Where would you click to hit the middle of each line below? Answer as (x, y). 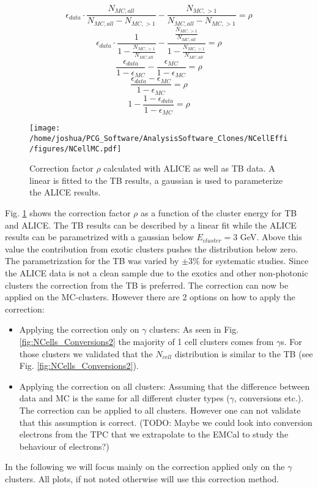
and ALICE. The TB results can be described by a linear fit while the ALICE (151, 225)
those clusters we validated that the (86, 353)
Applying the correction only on (79, 329)
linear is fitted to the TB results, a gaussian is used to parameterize (156, 180)
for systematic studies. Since (256, 261)
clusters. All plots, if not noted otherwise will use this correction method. (142, 478)
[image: (45, 128)
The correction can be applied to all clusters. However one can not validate (160, 410)
